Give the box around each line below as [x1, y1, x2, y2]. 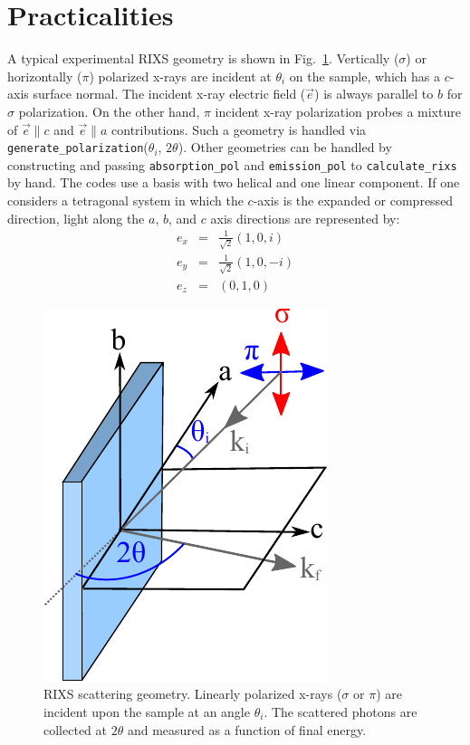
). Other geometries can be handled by [177, 138, 392, 157]
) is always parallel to [314, 84, 434, 103]
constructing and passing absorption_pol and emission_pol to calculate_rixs [7, 155, 457, 174]
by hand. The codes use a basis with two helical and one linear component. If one [7, 173, 460, 192]
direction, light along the [7, 208, 145, 227]
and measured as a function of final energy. [127, 720, 367, 739]
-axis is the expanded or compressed [253, 191, 454, 209]
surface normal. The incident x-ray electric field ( [33, 84, 306, 103]
